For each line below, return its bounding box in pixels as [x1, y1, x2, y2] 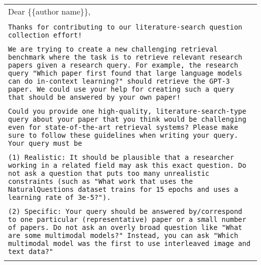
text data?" [8, 247, 54, 255]
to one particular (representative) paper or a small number [8, 215, 246, 223]
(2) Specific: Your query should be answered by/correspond [8, 207, 242, 215]
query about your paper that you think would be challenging [8, 115, 246, 123]
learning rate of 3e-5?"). [8, 193, 111, 201]
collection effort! [8, 31, 82, 39]
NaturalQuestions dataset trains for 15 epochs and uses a [8, 185, 238, 193]
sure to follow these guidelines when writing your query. [8, 131, 238, 139]
